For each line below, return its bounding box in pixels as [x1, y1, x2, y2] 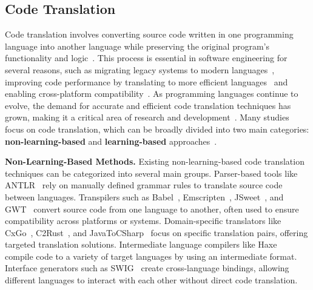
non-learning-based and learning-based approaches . [5, 134, 217, 147]
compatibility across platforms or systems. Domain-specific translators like [5, 214, 281, 227]
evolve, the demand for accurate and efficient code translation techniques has [5, 99, 291, 111]
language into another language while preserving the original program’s [5, 39, 269, 52]
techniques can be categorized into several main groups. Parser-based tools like [5, 166, 298, 179]
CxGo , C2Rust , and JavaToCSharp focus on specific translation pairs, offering [5, 226, 308, 239]
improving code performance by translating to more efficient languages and [5, 75, 288, 88]
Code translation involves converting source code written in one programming [5, 28, 294, 41]
